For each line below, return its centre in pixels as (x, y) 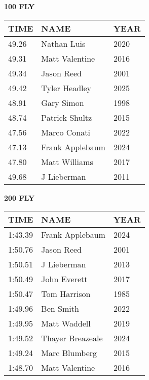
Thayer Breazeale (72, 338)
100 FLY (20, 6)
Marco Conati (66, 132)
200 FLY (20, 197)
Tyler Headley (66, 88)
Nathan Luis (63, 43)
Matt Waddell (66, 323)
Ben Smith (60, 309)
